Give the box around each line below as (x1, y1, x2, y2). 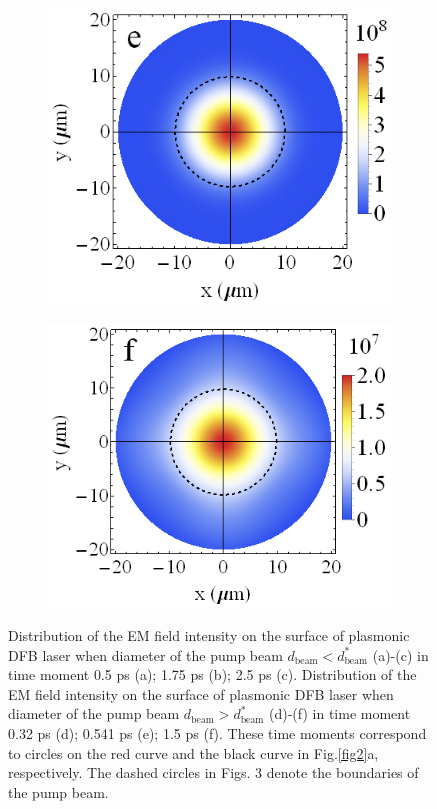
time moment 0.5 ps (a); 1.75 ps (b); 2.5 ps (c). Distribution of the (8, 664, 417, 685)
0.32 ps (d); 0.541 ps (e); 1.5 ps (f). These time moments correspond (8, 723, 427, 743)
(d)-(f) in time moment (268, 703, 411, 724)
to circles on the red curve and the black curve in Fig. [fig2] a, (8, 742, 379, 763)
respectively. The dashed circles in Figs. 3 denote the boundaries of (8, 762, 419, 783)
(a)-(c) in (372, 644, 429, 665)
